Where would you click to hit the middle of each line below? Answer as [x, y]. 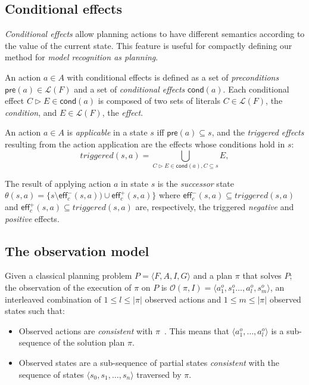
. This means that [196, 330]
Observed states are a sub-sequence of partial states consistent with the [149, 363]
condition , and [31, 112]
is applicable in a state [107, 132]
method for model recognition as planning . [82, 57]
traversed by [159, 374]
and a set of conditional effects [129, 89]
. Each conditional [256, 89]
